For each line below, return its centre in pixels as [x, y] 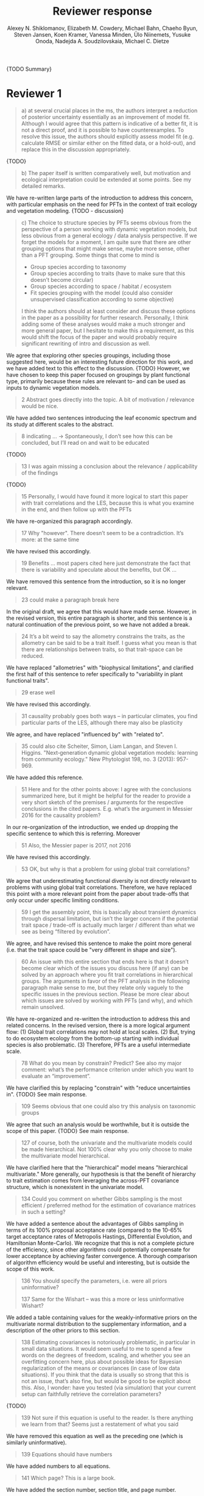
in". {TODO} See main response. [47, 1094]
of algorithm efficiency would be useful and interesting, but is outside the [98, 1262]
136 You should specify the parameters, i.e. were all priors [94, 1281]
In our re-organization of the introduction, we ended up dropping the [92, 827]
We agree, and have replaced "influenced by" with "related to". [85, 734]
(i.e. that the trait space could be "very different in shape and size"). [92, 949]
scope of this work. [30, 1269]
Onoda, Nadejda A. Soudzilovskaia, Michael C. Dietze [102, 41]
